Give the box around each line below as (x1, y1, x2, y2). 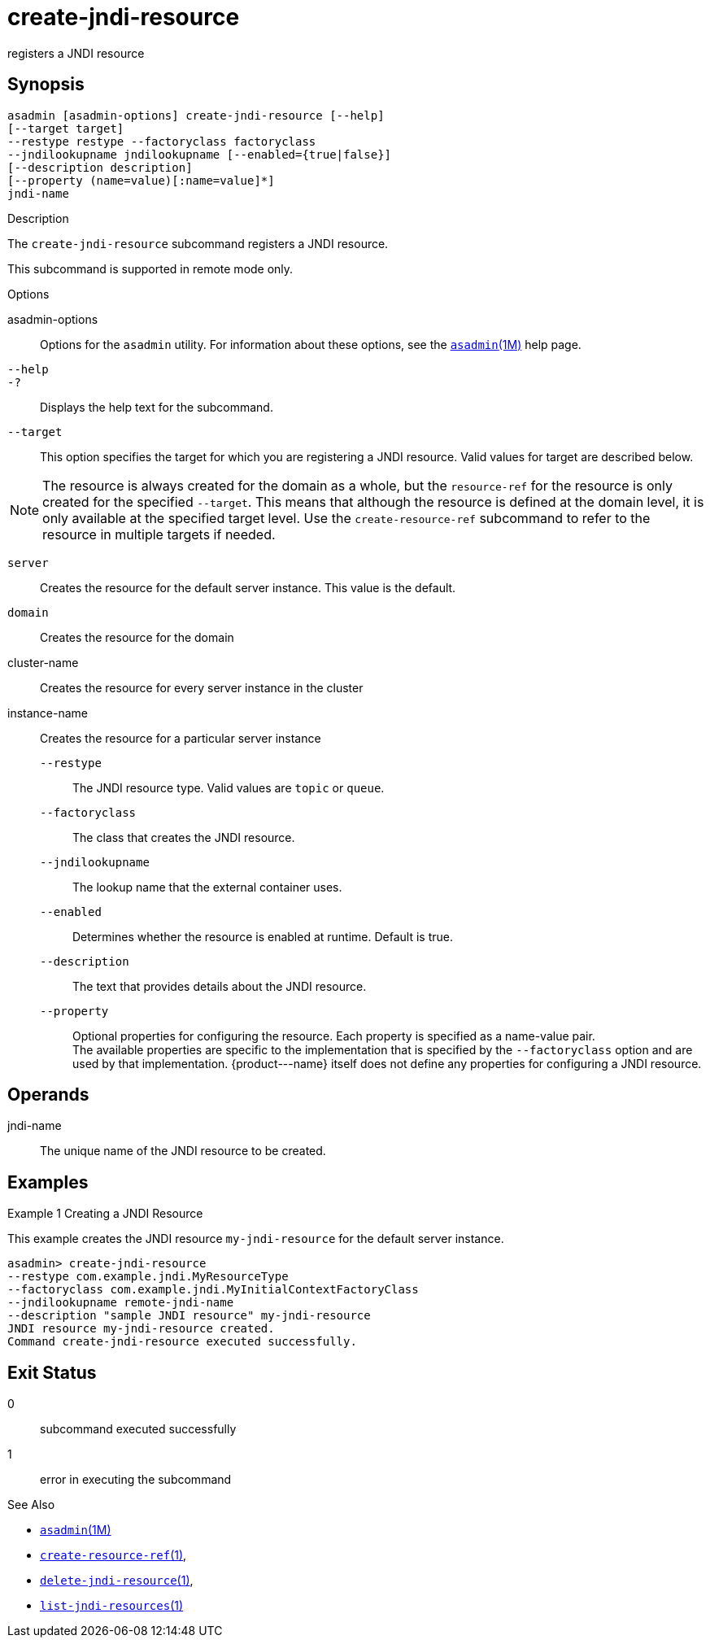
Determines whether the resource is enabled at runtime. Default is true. (72, 929, 453, 944)
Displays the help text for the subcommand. (40, 399, 273, 414)
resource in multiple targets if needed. (42, 525, 276, 543)
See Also (7, 1498, 55, 1512)
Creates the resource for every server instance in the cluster (40, 680, 364, 695)
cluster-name (7, 655, 79, 669)
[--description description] (7, 160, 193, 174)
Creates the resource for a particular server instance (40, 730, 321, 745)
